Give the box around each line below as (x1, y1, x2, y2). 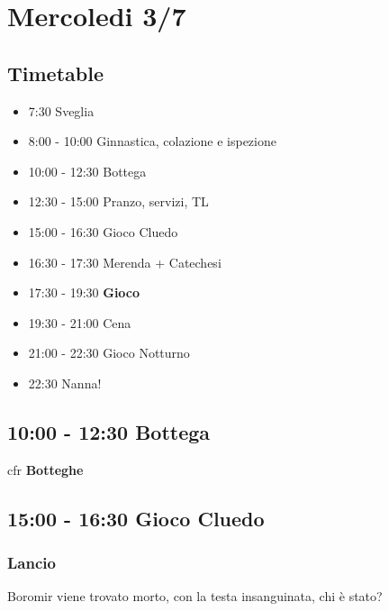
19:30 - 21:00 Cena (28, 313, 131, 332)
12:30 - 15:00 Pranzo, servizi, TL (28, 192, 209, 211)
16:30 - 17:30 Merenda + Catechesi (28, 252, 222, 271)
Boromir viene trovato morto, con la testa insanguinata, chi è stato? (7, 587, 383, 606)
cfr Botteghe (7, 460, 84, 479)
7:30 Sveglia (28, 101, 95, 120)
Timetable (7, 59, 104, 87)
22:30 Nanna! (28, 373, 102, 392)
